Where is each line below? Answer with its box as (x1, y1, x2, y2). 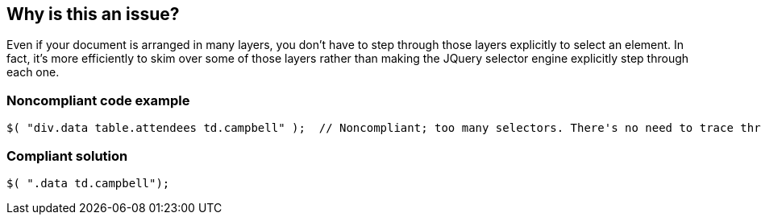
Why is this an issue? (6, 4, 180, 24)
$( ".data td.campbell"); (6, 176, 170, 190)
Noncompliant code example (6, 92, 190, 108)
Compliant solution (6, 147, 128, 164)
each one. (6, 65, 60, 80)
